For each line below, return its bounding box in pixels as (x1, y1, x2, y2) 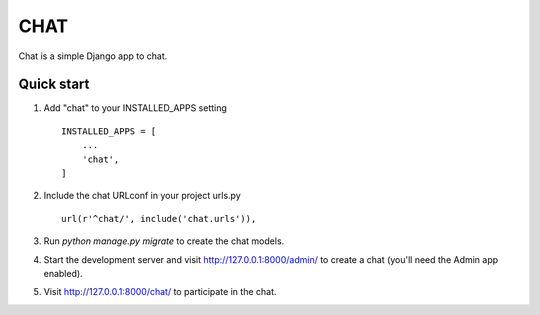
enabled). (43, 267, 84, 279)
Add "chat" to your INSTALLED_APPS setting (43, 102, 227, 114)
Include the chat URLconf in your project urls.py (43, 190, 242, 202)
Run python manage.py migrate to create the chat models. (43, 235, 285, 247)
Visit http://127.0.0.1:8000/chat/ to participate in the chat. (43, 286, 277, 298)
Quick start (18, 76, 90, 93)
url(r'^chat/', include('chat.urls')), (61, 213, 257, 224)
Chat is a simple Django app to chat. (18, 50, 168, 62)
